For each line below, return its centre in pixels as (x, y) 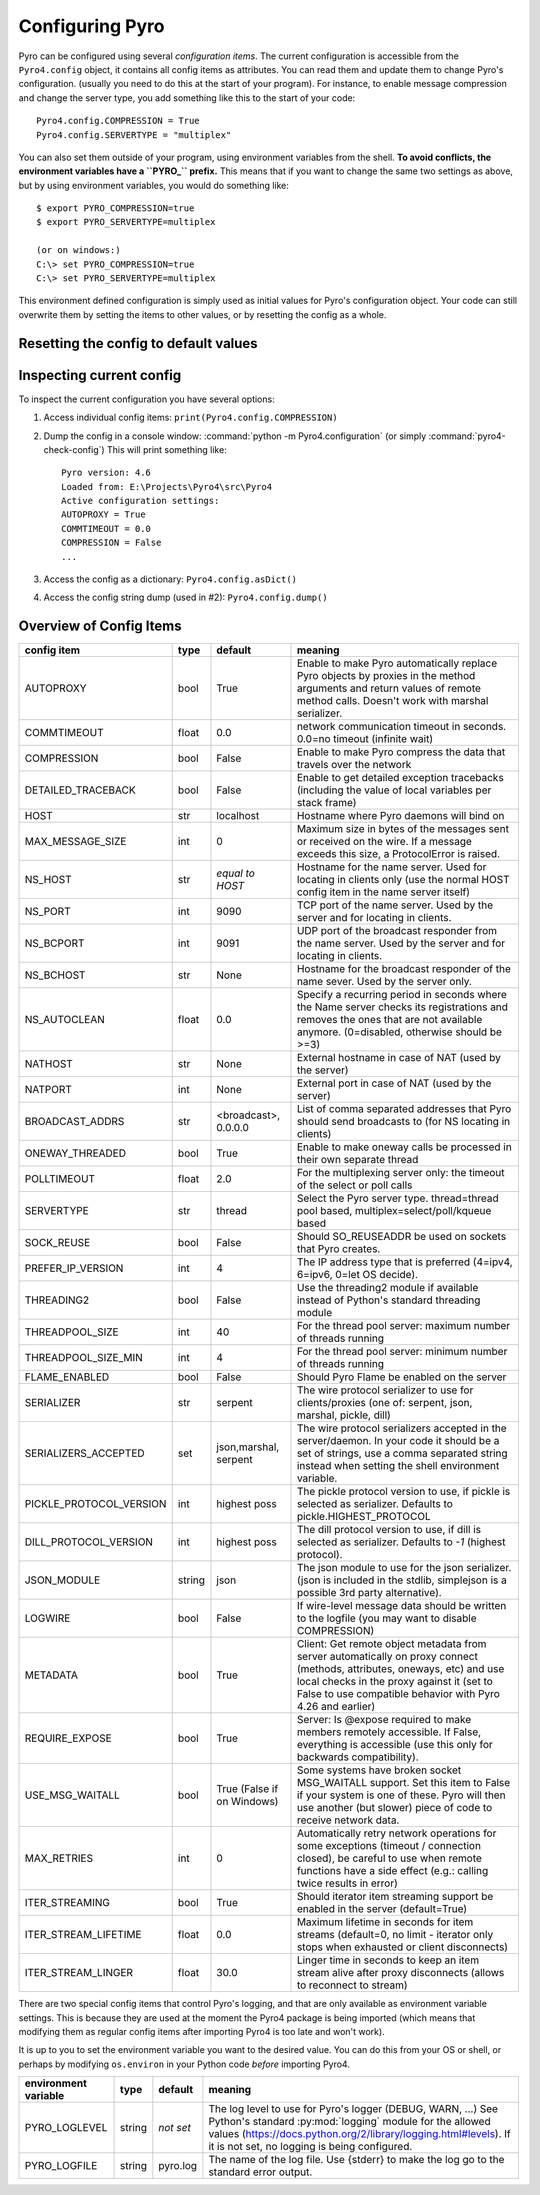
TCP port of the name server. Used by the (395, 905)
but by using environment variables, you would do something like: (154, 185)
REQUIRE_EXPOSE (68, 1738)
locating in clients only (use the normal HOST (403, 880)
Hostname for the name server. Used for (391, 867)
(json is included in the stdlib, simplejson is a (401, 1580)
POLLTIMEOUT (59, 1179)
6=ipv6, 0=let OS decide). (357, 1275)
